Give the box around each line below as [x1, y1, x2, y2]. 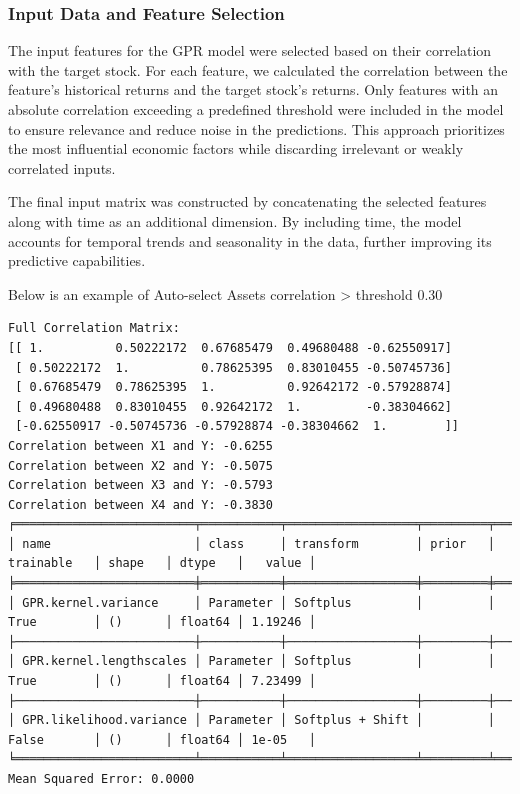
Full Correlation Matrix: [8, 321, 180, 336]
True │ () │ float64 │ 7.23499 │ [8, 674, 316, 689]
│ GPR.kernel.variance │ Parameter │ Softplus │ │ [8, 595, 495, 610]
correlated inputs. [8, 157, 116, 178]
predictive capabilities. [8, 250, 146, 271]
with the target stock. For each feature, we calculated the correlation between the [8, 59, 508, 80]
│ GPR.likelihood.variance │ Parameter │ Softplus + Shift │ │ [8, 713, 495, 728]
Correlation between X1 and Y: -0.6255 [8, 438, 273, 453]
